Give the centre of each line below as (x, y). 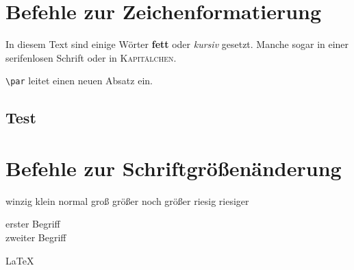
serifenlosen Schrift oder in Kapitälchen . (91, 57)
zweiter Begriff (36, 237)
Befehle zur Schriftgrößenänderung (174, 168)
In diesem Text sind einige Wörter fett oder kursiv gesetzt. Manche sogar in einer (177, 44)
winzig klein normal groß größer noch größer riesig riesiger (127, 200)
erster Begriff (33, 224)
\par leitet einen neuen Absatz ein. (79, 81)
